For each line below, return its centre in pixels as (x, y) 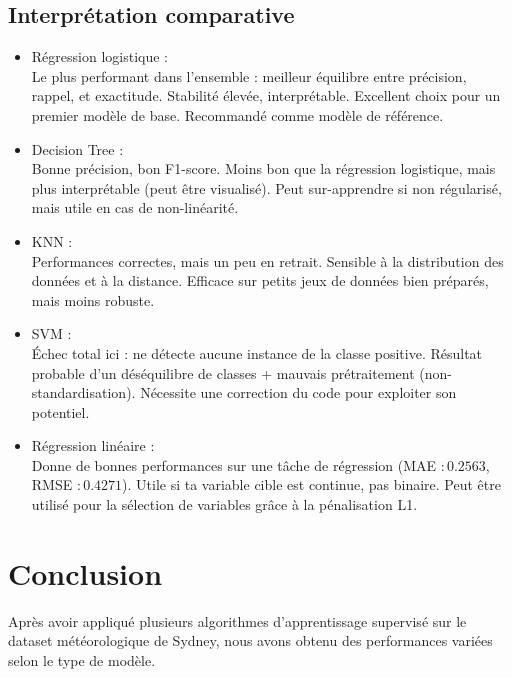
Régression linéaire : (93, 445)
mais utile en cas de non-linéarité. (135, 207)
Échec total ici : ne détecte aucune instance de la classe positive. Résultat (257, 352)
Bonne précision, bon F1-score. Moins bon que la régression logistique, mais (263, 168)
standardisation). (83, 392)
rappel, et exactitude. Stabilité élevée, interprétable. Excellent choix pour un (266, 95)
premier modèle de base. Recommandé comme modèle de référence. (237, 114)
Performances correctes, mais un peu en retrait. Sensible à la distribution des (267, 260)
